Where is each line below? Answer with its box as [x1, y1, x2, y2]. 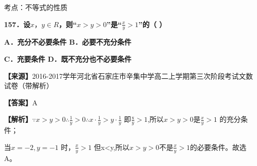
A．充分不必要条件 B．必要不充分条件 [4, 37, 131, 47]
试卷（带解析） [4, 80, 53, 91]
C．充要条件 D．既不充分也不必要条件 [4, 54, 132, 64]
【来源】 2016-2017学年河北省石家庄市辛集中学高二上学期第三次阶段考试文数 [4, 70, 253, 81]
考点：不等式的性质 [4, 2, 67, 12]
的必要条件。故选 [190, 141, 246, 152]
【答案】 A [4, 97, 38, 107]
